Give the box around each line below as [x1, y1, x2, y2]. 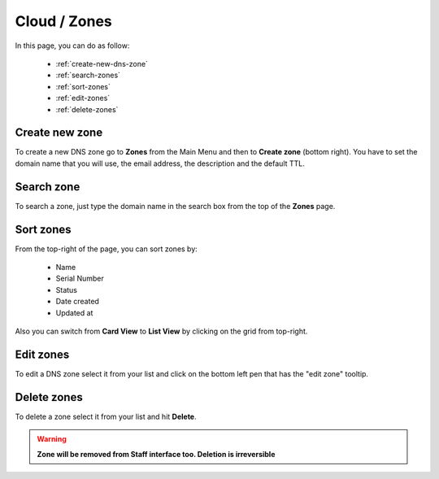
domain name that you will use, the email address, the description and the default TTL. [15, 159, 305, 168]
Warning [37, 434, 67, 444]
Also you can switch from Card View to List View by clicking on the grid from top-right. [15, 326, 308, 336]
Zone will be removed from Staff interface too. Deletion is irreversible [37, 449, 276, 459]
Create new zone [15, 126, 103, 140]
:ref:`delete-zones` [55, 104, 119, 114]
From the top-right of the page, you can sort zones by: [15, 244, 198, 254]
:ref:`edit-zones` [55, 94, 111, 103]
